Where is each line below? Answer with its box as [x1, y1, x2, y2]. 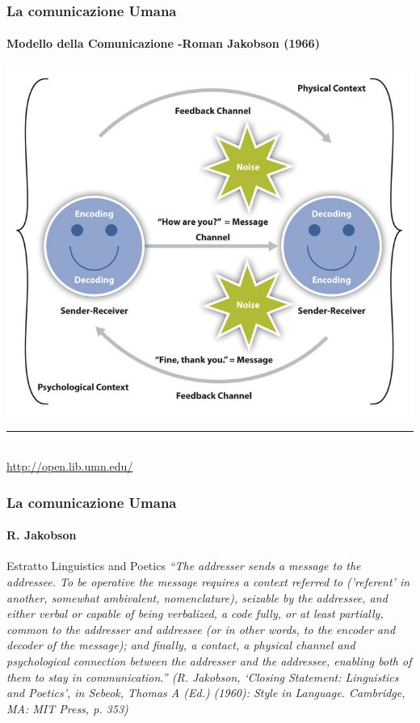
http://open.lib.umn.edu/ [6, 458, 133, 475]
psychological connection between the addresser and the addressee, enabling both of [6, 653, 412, 670]
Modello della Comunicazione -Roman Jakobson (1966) [6, 35, 320, 52]
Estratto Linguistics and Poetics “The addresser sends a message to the [6, 557, 361, 574]
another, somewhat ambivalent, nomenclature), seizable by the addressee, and [6, 589, 388, 606]
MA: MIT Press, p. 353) [6, 700, 128, 717]
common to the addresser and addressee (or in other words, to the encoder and [6, 620, 396, 637]
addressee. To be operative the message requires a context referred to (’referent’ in [6, 573, 410, 590]
